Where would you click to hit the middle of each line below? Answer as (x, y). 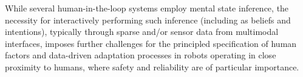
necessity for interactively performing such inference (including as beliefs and (148, 20)
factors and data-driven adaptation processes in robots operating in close (141, 55)
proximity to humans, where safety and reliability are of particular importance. (152, 66)
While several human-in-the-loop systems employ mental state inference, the (147, 8)
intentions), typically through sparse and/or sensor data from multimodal (142, 32)
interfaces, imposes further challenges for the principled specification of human (151, 43)
